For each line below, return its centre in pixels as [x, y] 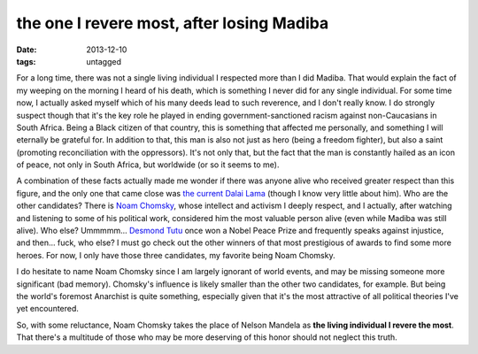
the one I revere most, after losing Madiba [173, 23]
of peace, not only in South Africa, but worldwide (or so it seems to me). [148, 165]
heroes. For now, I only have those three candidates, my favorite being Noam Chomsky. [176, 255]
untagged [104, 61]
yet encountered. [48, 309]
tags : [26, 61]
